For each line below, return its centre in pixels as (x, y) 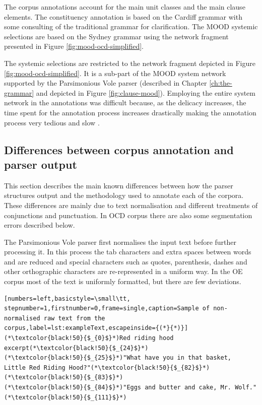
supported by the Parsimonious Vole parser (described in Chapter (106, 83)
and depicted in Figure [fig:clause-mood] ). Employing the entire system (146, 92)
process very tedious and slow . (52, 122)
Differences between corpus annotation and (119, 149)
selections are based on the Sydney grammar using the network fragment (116, 36)
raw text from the (74, 318)
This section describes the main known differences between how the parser (119, 185)
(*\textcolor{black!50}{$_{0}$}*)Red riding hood (89, 338)
